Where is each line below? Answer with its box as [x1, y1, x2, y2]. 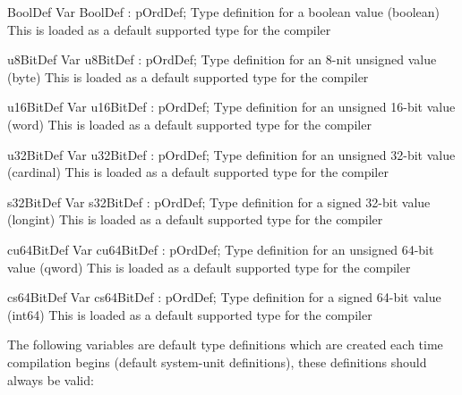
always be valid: [7, 370, 94, 389]
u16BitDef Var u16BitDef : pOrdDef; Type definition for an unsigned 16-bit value [7, 97, 456, 116]
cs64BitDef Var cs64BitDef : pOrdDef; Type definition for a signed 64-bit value [7, 288, 441, 307]
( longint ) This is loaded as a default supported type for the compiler [7, 210, 383, 229]
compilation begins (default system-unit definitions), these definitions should [7, 352, 427, 371]
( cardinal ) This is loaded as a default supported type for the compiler [7, 163, 389, 181]
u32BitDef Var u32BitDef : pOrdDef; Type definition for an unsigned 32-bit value [7, 145, 456, 164]
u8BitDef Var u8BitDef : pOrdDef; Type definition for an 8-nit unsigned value [7, 50, 437, 69]
